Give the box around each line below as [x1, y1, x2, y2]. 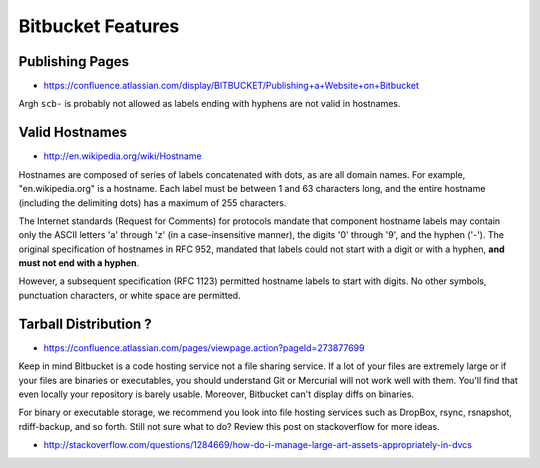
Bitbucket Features [18, 15, 180, 37]
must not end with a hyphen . [18, 257, 140, 269]
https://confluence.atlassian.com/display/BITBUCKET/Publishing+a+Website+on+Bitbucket [43, 80, 420, 92]
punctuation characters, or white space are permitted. [18, 289, 241, 301]
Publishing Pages [18, 53, 130, 70]
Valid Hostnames [18, 124, 127, 141]
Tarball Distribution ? [18, 315, 152, 332]
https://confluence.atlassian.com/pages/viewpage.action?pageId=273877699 [43, 341, 365, 354]
